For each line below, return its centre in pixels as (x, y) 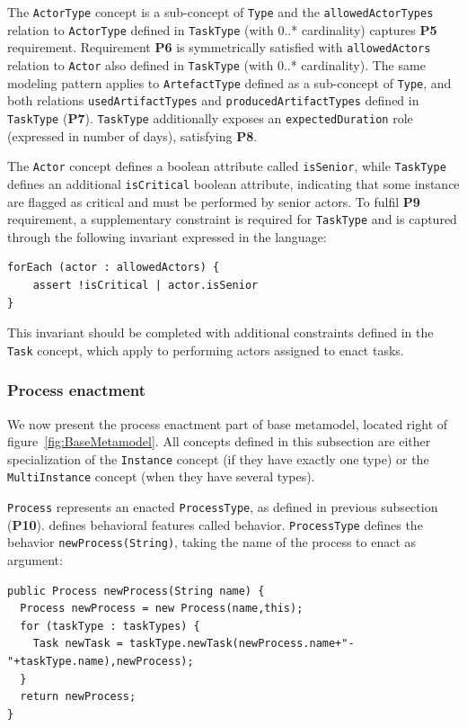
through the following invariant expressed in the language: (167, 236)
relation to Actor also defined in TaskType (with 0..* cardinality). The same (216, 64)
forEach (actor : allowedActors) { (114, 268)
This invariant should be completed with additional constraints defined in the (220, 332)
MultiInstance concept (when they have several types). (161, 476)
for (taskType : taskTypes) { (110, 626)
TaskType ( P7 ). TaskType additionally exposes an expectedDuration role (210, 117)
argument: (35, 560)
